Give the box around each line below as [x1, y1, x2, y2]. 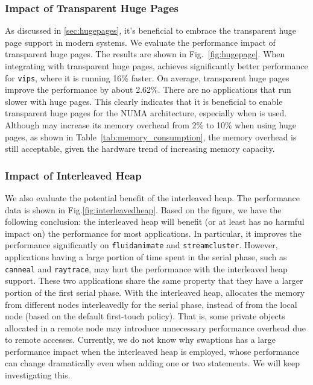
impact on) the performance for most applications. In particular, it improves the [5, 227, 302, 239]
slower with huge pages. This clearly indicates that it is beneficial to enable [5, 95, 283, 107]
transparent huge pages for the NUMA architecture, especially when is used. [5, 107, 287, 119]
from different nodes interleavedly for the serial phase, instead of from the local [5, 298, 297, 310]
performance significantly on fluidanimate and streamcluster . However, [5, 239, 278, 251]
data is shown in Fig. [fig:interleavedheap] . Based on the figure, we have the [5, 203, 282, 216]
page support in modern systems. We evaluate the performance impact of [5, 36, 276, 48]
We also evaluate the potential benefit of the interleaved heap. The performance [5, 192, 300, 204]
